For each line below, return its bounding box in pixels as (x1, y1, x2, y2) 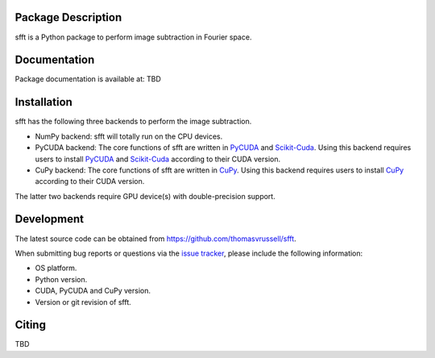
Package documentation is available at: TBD (14, 74, 161, 84)
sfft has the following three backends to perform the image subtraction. (14, 117, 252, 127)
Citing (14, 318, 46, 332)
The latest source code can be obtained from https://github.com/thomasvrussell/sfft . (14, 234, 297, 244)
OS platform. (35, 263, 77, 273)
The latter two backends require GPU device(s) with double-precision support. (14, 191, 275, 201)
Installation (14, 95, 72, 109)
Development (14, 212, 85, 226)
